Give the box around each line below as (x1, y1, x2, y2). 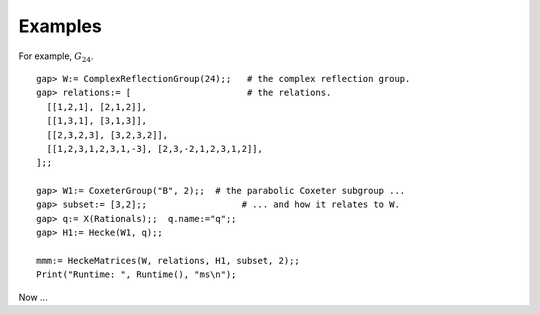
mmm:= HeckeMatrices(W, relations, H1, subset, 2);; (36, 255, 300, 267)
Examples (18, 15, 102, 37)
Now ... (18, 291, 49, 303)
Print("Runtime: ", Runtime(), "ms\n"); (36, 269, 237, 280)
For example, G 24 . (18, 50, 94, 64)
